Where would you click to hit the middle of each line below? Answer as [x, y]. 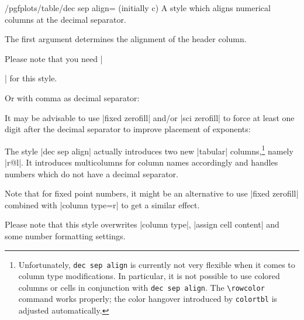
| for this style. [31, 78]
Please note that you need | [54, 58]
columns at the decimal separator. [65, 19]
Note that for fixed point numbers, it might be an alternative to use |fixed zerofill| [152, 193]
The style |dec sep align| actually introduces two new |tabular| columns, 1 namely [149, 150]
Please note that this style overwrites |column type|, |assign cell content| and [142, 224]
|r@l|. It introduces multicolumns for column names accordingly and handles [141, 162]
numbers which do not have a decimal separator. [91, 173]
